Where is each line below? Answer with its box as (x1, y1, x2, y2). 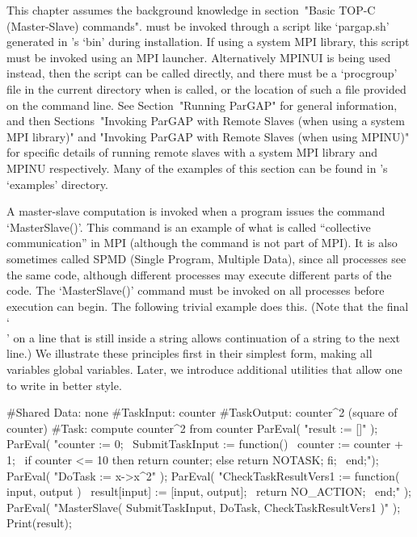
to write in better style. (6, 376, 122, 393)
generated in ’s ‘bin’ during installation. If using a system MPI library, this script (6, 33, 410, 50)
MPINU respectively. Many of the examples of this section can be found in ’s (6, 159, 388, 176)
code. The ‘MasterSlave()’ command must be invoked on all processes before (6, 282, 385, 299)
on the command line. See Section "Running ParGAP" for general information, (6, 96, 398, 113)
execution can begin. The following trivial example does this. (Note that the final (6, 297, 409, 314)
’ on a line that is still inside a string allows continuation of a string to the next (6, 329, 401, 346)
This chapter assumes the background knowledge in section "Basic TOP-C (6, 2, 376, 18)
